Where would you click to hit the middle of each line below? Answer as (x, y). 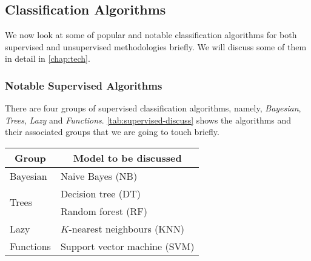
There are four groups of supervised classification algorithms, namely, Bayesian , (153, 108)
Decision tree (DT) (101, 193)
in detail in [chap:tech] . (48, 58)
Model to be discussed (127, 157)
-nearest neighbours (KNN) (126, 228)
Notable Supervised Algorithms (84, 85)
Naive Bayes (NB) (99, 176)
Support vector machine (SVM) (127, 246)
